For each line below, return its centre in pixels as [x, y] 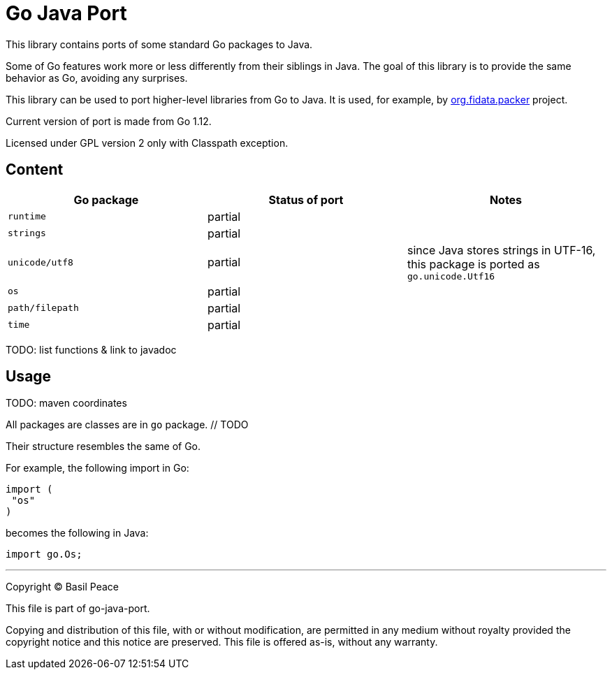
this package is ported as [473, 264]
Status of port [306, 199]
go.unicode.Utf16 [451, 276]
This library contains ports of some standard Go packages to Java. [159, 44]
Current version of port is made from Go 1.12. [109, 121]
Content [35, 170]
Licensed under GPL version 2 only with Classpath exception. [147, 143]
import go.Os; [44, 554]
